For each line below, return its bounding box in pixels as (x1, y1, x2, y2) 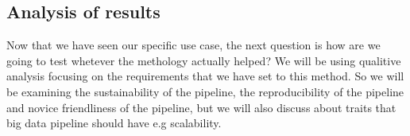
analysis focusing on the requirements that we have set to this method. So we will (6, 68, 404, 84)
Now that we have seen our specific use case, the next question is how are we (6, 37, 381, 53)
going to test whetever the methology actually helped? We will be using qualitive (6, 52, 401, 68)
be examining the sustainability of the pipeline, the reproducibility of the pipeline (6, 83, 404, 99)
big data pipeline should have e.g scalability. (6, 115, 222, 131)
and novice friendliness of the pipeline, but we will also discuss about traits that (6, 99, 396, 115)
